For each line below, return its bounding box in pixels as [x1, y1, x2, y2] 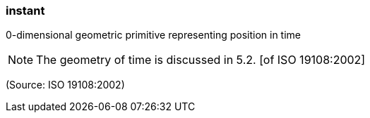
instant [6, 4, 45, 18]
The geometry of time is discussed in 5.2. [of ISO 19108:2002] [36, 53, 366, 67]
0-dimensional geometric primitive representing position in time [6, 29, 302, 41]
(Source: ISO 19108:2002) [6, 79, 125, 91]
